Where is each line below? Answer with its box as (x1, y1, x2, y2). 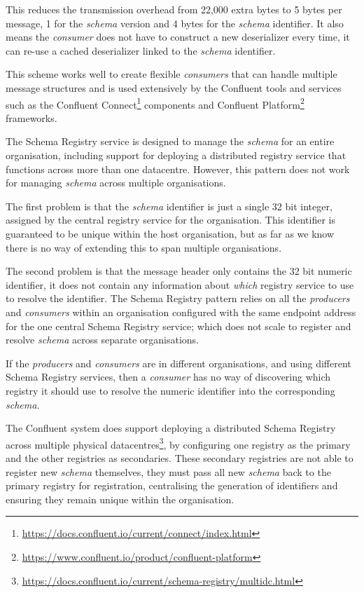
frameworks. (6, 110, 57, 125)
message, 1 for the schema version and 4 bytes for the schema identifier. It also (6, 15, 344, 30)
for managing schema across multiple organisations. (6, 175, 226, 190)
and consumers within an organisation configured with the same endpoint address (6, 304, 356, 319)
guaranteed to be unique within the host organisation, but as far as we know (6, 226, 335, 240)
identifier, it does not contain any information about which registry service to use (6, 277, 354, 292)
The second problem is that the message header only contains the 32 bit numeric (6, 264, 352, 278)
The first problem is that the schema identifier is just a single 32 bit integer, (6, 198, 332, 213)
